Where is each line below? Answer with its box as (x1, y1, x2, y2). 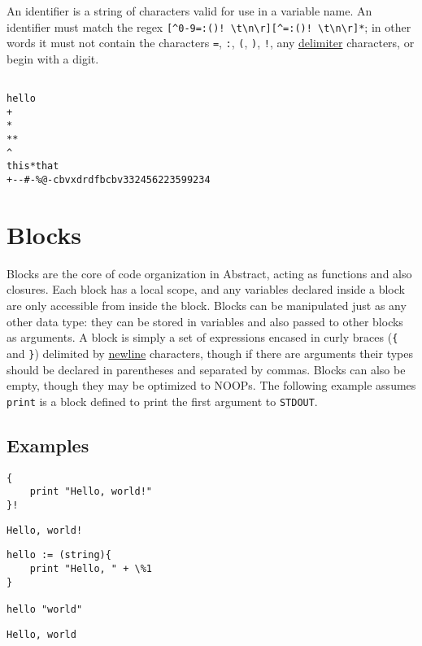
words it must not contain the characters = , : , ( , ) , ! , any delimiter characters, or (7, 34, 415, 51)
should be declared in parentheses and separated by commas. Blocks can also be (7, 360, 406, 378)
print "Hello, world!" (29, 486, 152, 498)
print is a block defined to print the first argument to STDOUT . (7, 392, 318, 409)
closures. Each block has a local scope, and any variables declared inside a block (7, 281, 405, 298)
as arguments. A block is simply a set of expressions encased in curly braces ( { (7, 329, 398, 346)
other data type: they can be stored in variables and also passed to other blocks (7, 312, 403, 330)
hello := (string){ (7, 549, 111, 561)
